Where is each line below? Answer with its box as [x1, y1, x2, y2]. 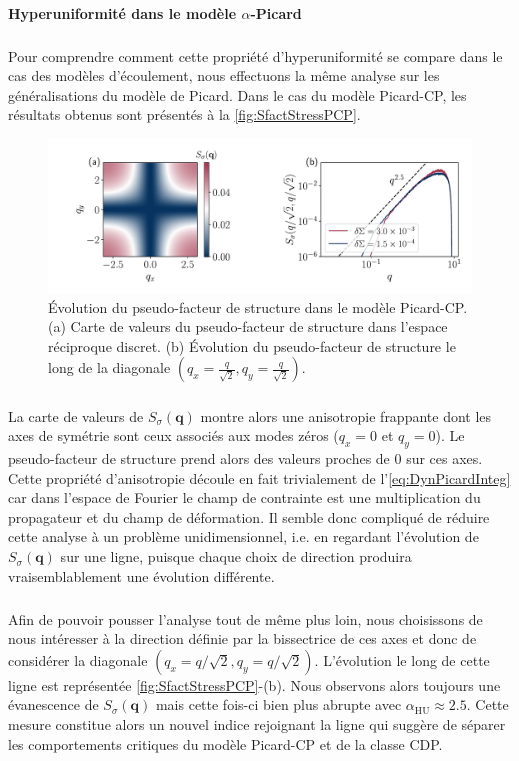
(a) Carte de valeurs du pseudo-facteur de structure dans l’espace [48, 316, 448, 337]
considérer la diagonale [8, 649, 148, 670]
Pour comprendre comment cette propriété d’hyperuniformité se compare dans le [8, 45, 503, 66]
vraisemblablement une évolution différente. [8, 565, 275, 586]
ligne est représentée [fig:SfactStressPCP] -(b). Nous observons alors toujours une [8, 674, 501, 695]
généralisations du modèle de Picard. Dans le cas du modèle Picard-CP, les [8, 84, 467, 105]
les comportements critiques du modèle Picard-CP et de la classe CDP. [8, 733, 443, 754]
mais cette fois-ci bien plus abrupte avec [155, 694, 402, 715]
